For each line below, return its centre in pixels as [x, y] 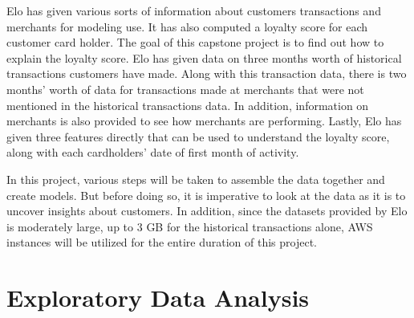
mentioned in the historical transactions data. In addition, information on [188, 105]
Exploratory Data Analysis [158, 298]
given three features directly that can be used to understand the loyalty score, [198, 136]
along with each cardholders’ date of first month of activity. [153, 152]
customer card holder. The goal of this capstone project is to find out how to [195, 42]
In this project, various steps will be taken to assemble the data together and [196, 179]
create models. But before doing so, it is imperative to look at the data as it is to [206, 195]
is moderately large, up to [70, 226]
